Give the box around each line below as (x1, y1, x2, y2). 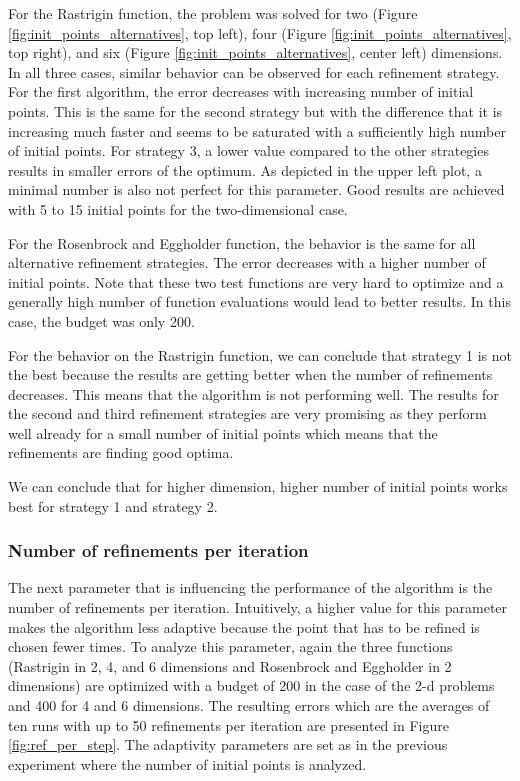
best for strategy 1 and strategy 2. (8, 495, 218, 516)
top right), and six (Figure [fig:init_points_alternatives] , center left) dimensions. (8, 42, 503, 63)
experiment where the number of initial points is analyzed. (8, 753, 367, 774)
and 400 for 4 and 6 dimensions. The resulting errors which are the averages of (8, 695, 490, 716)
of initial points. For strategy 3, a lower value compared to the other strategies (8, 140, 489, 161)
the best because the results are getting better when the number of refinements (8, 364, 493, 385)
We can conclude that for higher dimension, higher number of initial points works (8, 476, 508, 497)
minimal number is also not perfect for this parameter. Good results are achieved (8, 179, 505, 200)
